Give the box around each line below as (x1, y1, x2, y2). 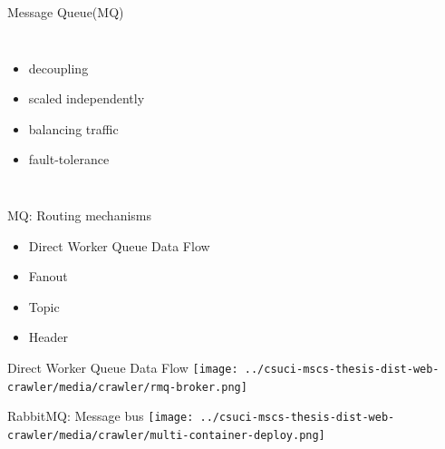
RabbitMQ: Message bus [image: (7, 406, 194, 425)
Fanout (28, 267, 68, 286)
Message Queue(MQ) (7, 3, 124, 21)
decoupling (28, 58, 89, 77)
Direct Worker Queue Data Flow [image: (7, 357, 238, 376)
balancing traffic (28, 119, 119, 138)
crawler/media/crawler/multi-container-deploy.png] (7, 428, 325, 442)
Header (28, 327, 69, 347)
